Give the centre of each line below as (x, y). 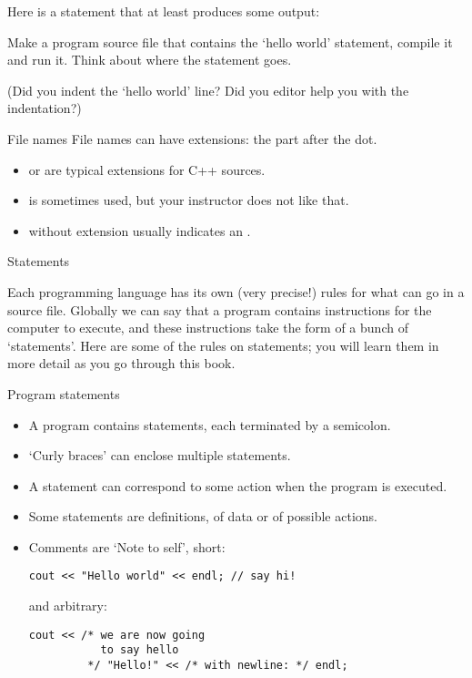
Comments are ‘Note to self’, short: (127, 546)
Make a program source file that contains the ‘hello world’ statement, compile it (230, 41)
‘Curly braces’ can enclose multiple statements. (160, 455)
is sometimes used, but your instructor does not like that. (189, 200)
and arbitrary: (68, 606)
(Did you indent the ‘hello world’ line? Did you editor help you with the (208, 90)
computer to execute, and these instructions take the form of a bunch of (208, 328)
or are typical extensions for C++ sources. (147, 169)
